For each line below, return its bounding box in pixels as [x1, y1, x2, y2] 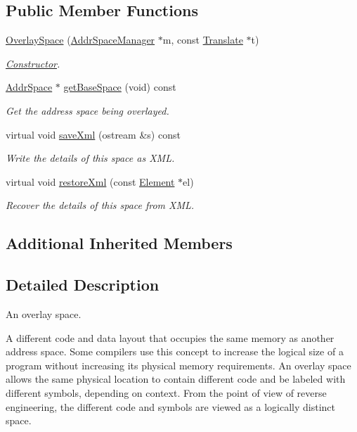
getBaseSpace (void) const [63, 80, 176, 94]
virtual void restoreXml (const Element [6, 174, 175, 189]
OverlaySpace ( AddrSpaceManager [6, 32, 155, 47]
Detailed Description [6, 274, 160, 296]
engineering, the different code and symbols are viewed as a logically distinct [6, 399, 336, 414]
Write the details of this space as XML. [6, 151, 175, 165]
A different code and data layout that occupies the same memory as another [6, 330, 335, 345]
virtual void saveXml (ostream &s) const [6, 127, 181, 141]
